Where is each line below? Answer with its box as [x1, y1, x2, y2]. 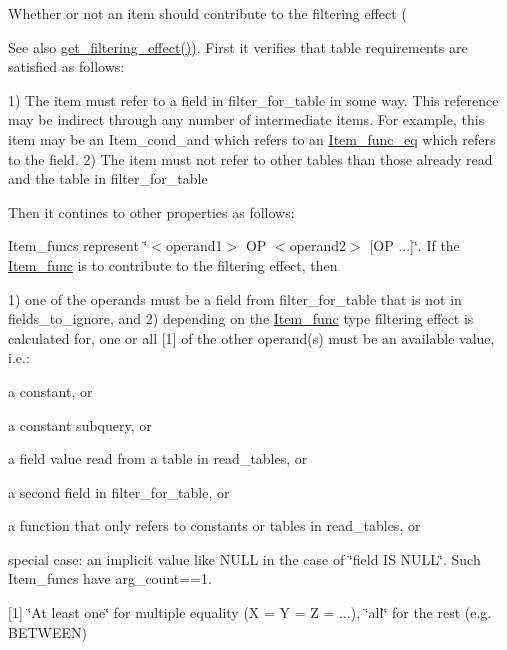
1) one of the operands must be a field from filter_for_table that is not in [8, 288, 462, 309]
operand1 [166, 235, 223, 256]
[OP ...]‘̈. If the [369, 235, 460, 256]
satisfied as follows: [8, 56, 125, 77]
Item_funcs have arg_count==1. [8, 568, 212, 589]
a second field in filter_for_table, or [8, 481, 230, 502]
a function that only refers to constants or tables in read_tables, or [8, 515, 421, 536]
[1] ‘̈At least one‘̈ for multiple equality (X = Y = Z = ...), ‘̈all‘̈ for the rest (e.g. [8, 602, 492, 623]
